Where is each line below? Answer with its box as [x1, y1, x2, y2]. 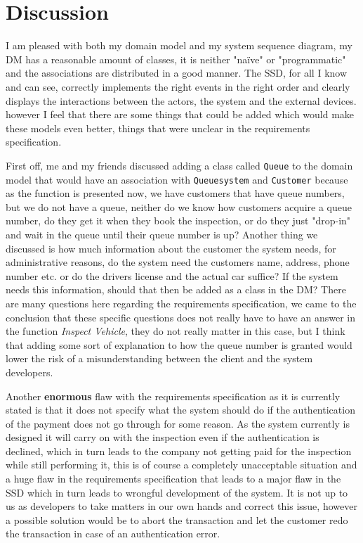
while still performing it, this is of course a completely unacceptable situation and [6, 457, 357, 472]
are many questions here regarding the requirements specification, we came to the [6, 295, 357, 310]
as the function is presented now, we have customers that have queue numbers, [6, 186, 345, 200]
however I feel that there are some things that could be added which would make [6, 107, 355, 122]
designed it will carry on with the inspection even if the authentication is [6, 430, 319, 445]
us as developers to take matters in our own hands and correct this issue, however [6, 499, 357, 513]
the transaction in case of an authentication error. [6, 526, 220, 541]
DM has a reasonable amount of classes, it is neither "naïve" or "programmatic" [6, 51, 346, 66]
